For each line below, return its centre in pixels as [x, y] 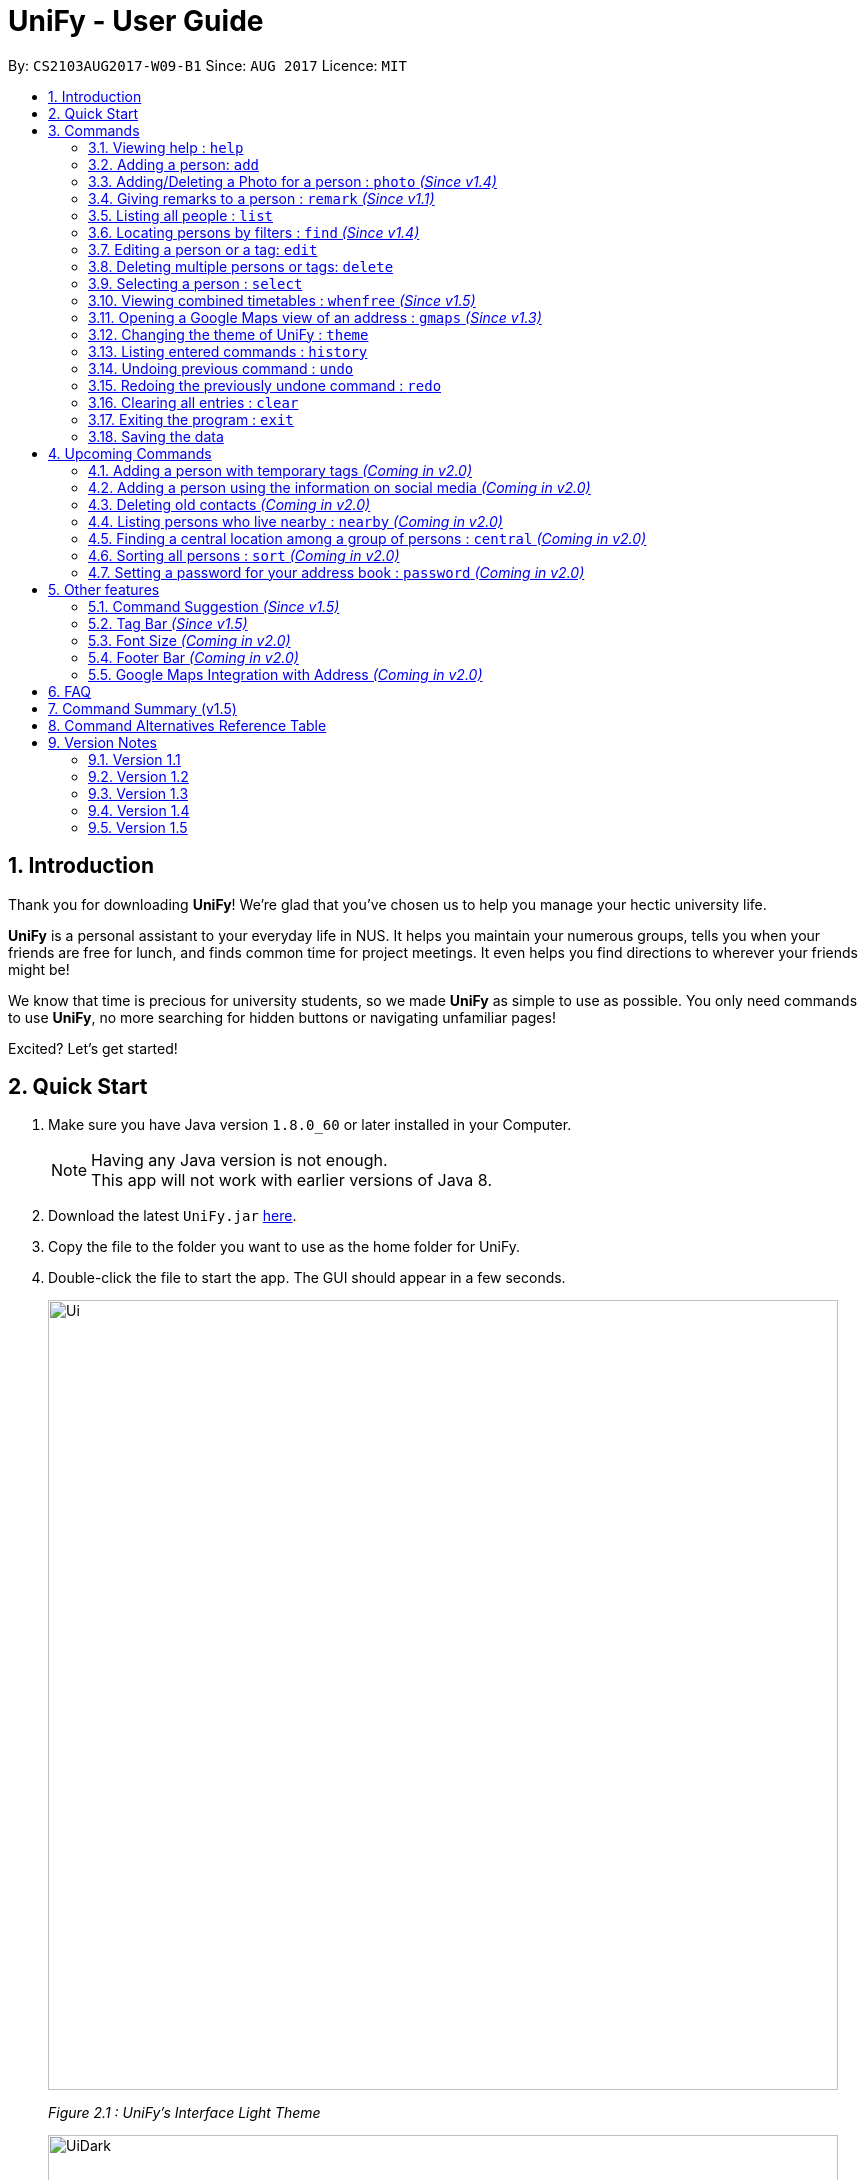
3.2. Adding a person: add [173, 164]
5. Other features [104, 589]
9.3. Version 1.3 [138, 793]
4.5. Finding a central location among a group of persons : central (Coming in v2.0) [367, 538]
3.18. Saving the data [156, 436]
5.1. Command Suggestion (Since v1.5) [214, 606]
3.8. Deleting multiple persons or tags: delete [241, 266]
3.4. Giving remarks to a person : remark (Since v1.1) [261, 198]
